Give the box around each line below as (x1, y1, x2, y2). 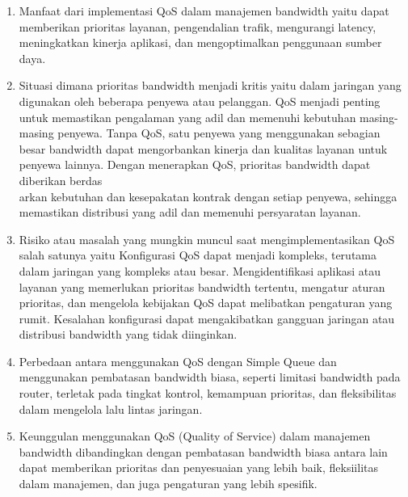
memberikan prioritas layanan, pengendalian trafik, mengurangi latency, (19, 18, 376, 35)
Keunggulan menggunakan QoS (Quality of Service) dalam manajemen (19, 428, 371, 444)
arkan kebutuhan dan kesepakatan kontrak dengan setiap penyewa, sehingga (19, 187, 397, 204)
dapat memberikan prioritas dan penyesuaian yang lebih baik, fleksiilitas (19, 459, 379, 476)
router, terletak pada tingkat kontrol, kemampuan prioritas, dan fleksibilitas (19, 385, 397, 402)
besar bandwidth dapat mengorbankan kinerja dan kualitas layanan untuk (19, 140, 388, 157)
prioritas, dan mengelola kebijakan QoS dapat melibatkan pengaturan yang (19, 294, 393, 311)
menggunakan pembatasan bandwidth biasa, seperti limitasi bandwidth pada (19, 369, 401, 385)
